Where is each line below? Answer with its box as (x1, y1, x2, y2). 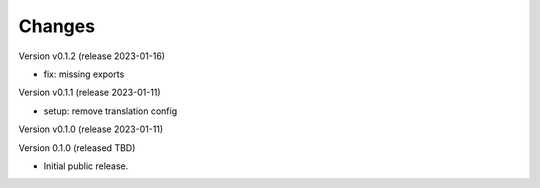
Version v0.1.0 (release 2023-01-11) (18, 123, 164, 135)
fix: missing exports (43, 68, 125, 80)
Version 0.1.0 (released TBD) (18, 141, 136, 154)
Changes (18, 15, 95, 37)
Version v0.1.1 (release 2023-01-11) (18, 86, 161, 99)
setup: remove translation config (43, 105, 178, 117)
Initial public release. (43, 160, 129, 172)
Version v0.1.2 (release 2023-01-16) (18, 50, 165, 62)
